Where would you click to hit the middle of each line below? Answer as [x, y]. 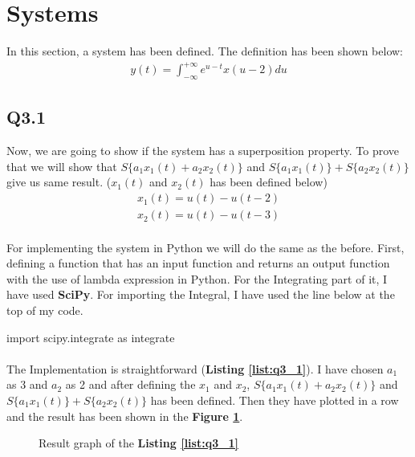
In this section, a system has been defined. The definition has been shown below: [205, 51]
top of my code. [45, 310]
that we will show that [62, 166]
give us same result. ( [59, 182]
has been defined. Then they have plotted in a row [275, 400]
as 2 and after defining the [130, 384]
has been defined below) [269, 182]
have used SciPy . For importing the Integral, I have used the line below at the [201, 294]
